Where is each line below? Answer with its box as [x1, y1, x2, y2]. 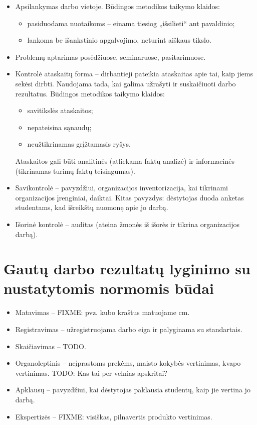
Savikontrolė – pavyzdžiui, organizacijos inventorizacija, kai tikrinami [15, 182, 228, 193]
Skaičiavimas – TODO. [15, 341, 86, 351]
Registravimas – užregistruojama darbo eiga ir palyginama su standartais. [15, 324, 242, 334]
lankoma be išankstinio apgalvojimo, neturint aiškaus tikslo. [27, 35, 211, 45]
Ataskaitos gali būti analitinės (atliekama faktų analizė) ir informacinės [15, 155, 234, 166]
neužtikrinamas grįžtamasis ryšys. [27, 139, 131, 149]
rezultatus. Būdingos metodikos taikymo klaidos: [15, 88, 165, 98]
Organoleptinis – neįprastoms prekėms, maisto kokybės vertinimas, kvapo [15, 358, 241, 368]
